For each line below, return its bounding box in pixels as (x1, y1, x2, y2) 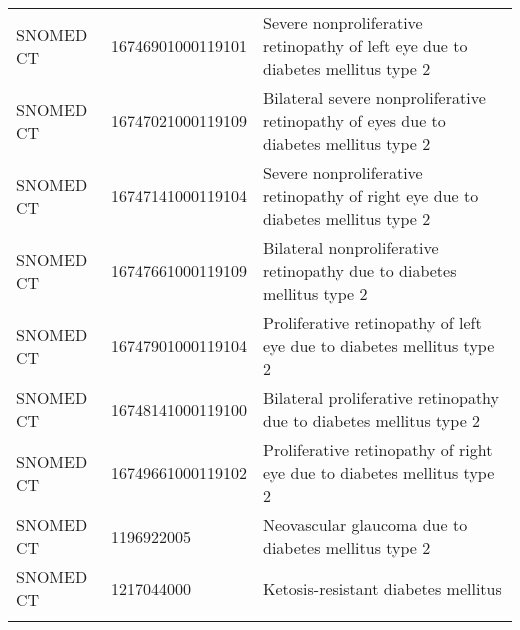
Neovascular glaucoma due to (263, 513, 468, 536)
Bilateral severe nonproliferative (263, 86, 486, 109)
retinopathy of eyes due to (263, 109, 446, 132)
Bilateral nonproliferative (263, 236, 439, 259)
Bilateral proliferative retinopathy (263, 386, 500, 409)
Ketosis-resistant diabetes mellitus (263, 576, 502, 600)
